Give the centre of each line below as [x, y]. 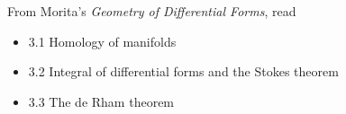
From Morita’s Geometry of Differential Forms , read [152, 11]
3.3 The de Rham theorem [101, 101]
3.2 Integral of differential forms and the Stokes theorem [183, 71]
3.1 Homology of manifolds [102, 41]
